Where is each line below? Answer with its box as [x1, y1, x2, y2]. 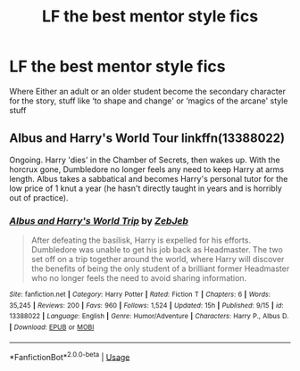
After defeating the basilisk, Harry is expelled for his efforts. [30, 235, 252, 246]
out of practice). [9, 192, 69, 202]
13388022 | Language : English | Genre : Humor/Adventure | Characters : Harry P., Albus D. [9, 312, 289, 321]
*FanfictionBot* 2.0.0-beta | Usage [9, 350, 130, 362]
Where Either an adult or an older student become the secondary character [9, 86, 287, 96]
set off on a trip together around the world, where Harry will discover [30, 254, 285, 265]
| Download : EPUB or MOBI [9, 323, 95, 332]
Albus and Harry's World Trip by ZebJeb [9, 214, 189, 227]
